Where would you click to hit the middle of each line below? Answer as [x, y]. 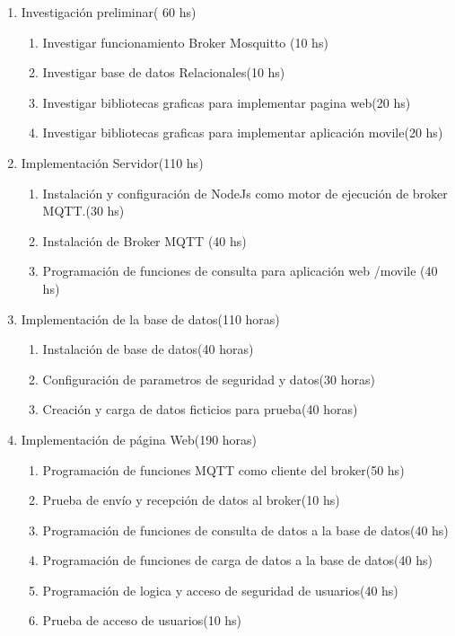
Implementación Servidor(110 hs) [112, 162]
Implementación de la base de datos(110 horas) [150, 318]
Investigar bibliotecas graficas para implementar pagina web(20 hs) [227, 102]
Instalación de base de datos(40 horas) [148, 349]
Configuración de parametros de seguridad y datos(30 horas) [209, 379]
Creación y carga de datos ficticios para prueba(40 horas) [200, 409]
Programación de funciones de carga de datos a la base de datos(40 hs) [237, 560]
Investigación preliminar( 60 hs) [109, 12]
